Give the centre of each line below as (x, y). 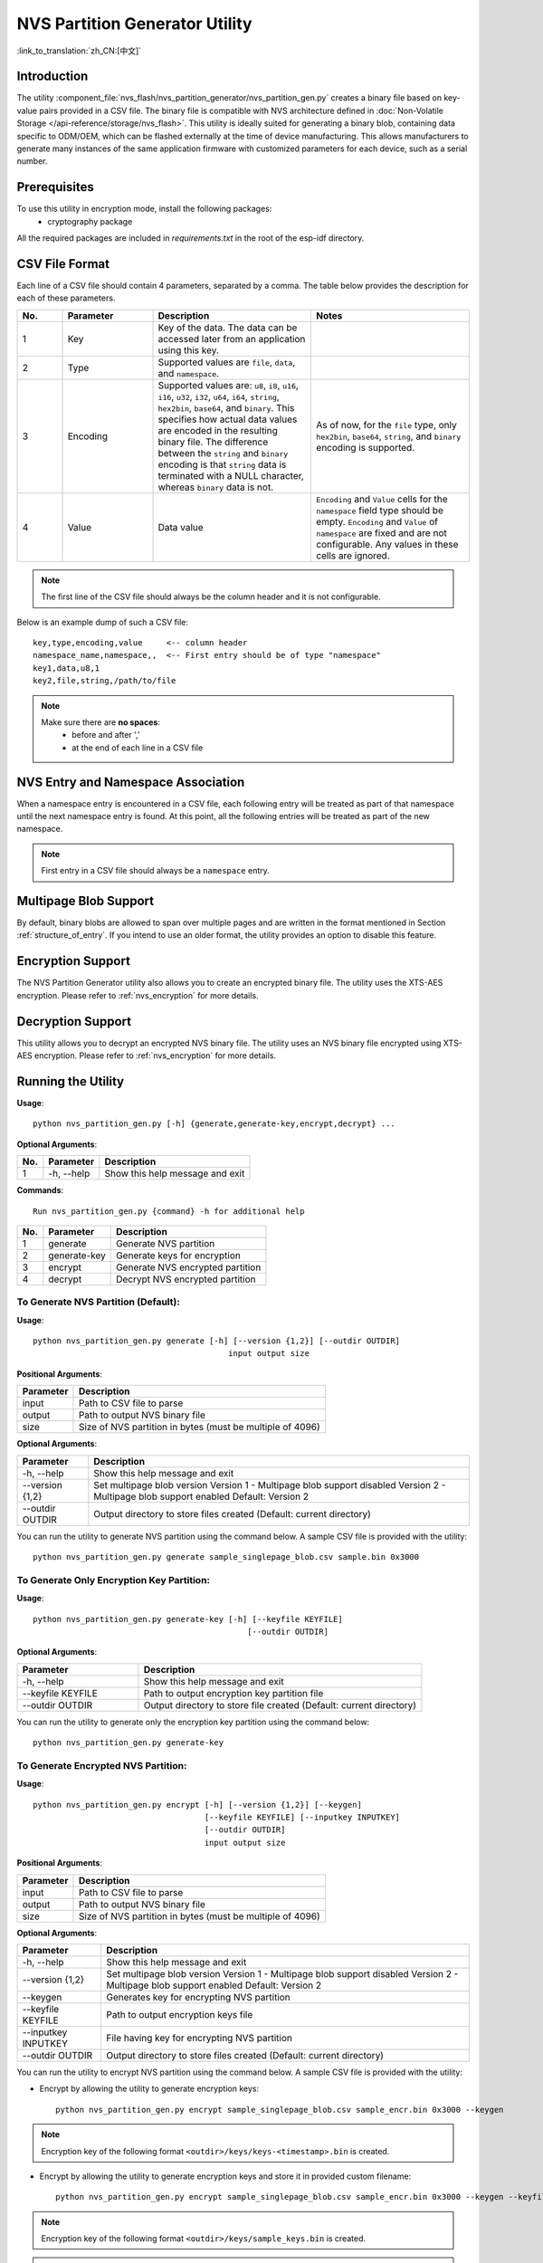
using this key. (188, 350)
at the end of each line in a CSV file (138, 748)
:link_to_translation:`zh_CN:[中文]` (79, 51)
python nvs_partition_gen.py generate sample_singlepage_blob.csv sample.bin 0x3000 (226, 1557)
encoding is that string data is (222, 464)
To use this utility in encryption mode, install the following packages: (144, 209)
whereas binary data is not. (216, 487)
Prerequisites (55, 187)
